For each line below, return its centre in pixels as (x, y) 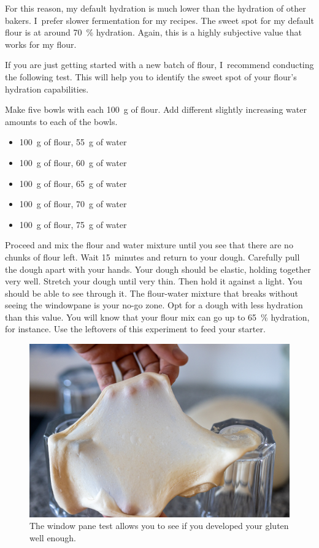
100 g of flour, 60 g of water (73, 162)
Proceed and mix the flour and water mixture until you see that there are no (149, 245)
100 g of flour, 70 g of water (73, 204)
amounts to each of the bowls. (61, 121)
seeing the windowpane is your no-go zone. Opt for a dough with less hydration (154, 305)
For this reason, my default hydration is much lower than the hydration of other (156, 8)
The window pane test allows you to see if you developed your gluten (159, 526)
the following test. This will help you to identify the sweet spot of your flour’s (151, 76)
